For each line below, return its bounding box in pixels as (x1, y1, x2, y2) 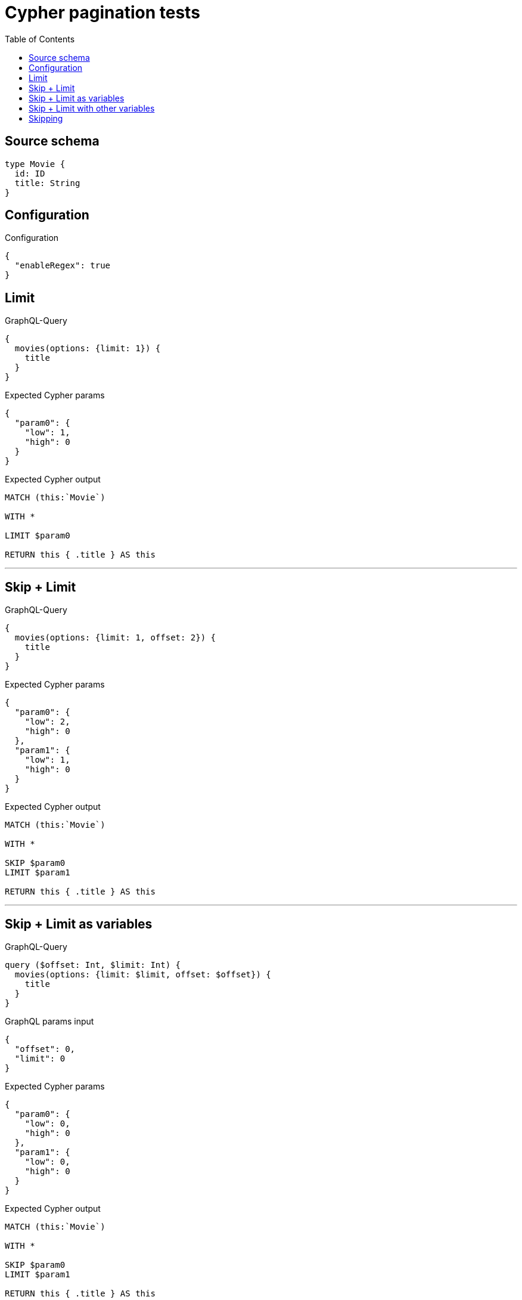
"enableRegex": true (14, 261, 111, 271)
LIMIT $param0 (5, 531, 70, 541)
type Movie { (5, 159, 66, 169)
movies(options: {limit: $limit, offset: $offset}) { (14, 969, 271, 979)
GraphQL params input (5, 1016, 94, 1026)
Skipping (29, 113, 63, 123)
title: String (14, 178, 80, 188)
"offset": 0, (14, 1044, 76, 1054)
